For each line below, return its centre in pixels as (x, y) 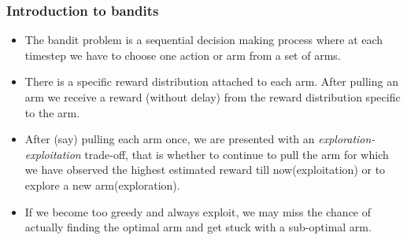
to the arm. (52, 112)
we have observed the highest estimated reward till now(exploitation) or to (205, 170)
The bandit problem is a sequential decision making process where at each (204, 40)
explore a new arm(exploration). (102, 185)
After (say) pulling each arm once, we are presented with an (170, 139)
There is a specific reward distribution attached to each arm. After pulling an (211, 81)
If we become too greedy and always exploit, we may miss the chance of (198, 211)
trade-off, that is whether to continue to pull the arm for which (237, 154)
